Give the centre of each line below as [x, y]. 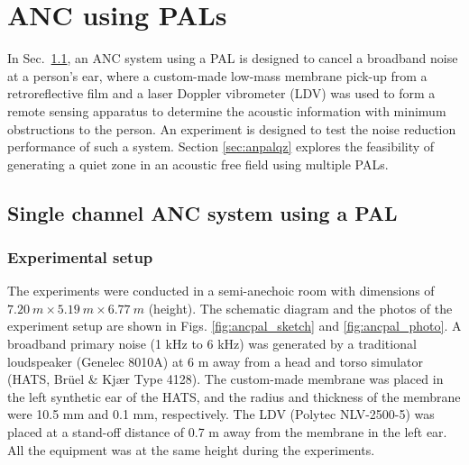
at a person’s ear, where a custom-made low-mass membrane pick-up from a [217, 75]
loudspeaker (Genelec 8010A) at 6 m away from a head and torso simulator [215, 361]
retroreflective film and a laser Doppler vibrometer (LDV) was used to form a [221, 93]
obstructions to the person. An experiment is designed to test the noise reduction [232, 128]
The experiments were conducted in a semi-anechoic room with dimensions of [221, 291]
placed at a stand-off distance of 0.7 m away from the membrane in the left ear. [227, 432]
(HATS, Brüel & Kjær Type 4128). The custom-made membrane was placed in [225, 379]
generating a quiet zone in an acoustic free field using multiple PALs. [198, 164]
